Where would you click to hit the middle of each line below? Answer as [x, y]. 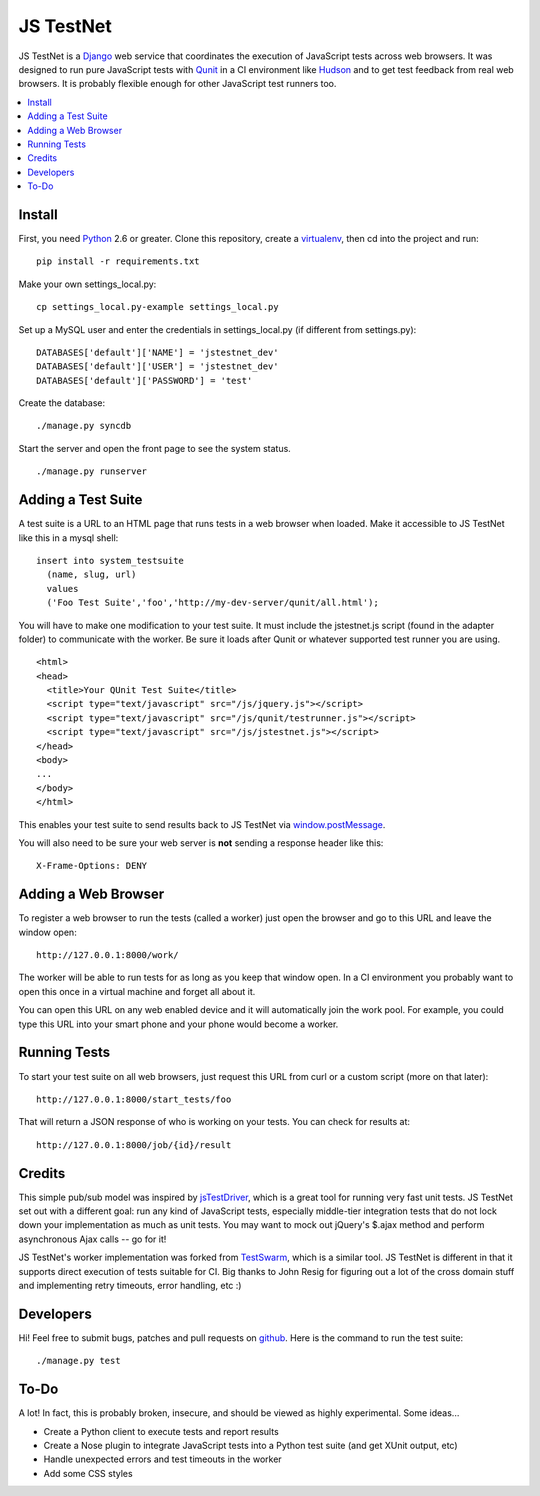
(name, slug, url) [91, 574]
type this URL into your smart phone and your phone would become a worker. [178, 1024]
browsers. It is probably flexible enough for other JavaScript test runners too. [177, 84]
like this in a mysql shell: [68, 537]
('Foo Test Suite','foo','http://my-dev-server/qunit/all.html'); [212, 603]
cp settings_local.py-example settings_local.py [157, 307]
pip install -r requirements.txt [118, 261]
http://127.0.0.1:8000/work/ [107, 955]
